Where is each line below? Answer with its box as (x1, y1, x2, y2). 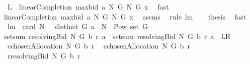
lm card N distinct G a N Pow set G (7, 21, 148, 31)
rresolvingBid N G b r (7, 50, 80, 60)
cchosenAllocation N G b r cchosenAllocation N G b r (7, 40, 190, 51)
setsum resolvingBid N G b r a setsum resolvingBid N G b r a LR (4, 30, 231, 41)
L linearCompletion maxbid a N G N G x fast (7, 1, 169, 11)
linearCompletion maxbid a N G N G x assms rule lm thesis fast (4, 11, 246, 21)
